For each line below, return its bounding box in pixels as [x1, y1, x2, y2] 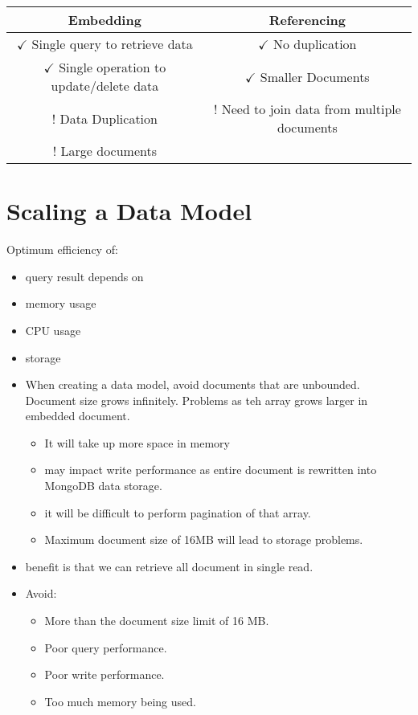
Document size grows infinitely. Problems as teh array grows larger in [25, 391, 368, 408]
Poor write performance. [44, 666, 165, 683]
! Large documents [52, 141, 157, 160]
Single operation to [59, 58, 166, 76]
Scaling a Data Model [6, 194, 252, 227]
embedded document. [25, 407, 130, 424]
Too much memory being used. [44, 693, 196, 709]
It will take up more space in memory [44, 434, 230, 451]
